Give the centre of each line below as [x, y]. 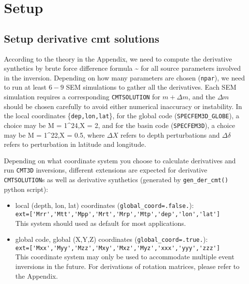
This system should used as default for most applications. [101, 223]
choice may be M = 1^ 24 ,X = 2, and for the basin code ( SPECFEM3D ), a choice [120, 125]
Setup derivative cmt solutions [82, 38]
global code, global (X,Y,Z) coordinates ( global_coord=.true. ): [111, 239]
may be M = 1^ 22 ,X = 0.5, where [54, 134]
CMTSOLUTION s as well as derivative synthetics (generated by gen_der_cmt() [116, 180]
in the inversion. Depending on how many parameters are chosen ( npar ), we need [124, 77]
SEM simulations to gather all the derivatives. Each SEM [151, 87]
